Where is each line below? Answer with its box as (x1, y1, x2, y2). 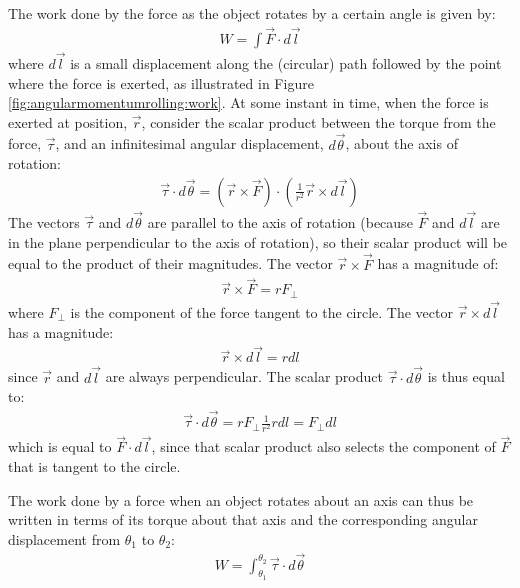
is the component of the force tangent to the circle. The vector (70, 302, 453, 323)
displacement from (8, 528, 121, 549)
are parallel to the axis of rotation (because (147, 212, 413, 233)
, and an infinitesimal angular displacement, (55, 133, 324, 154)
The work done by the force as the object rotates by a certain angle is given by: (8, 3, 496, 23)
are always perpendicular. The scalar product (105, 366, 383, 387)
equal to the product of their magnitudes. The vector (8, 253, 333, 274)
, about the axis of (345, 133, 458, 154)
